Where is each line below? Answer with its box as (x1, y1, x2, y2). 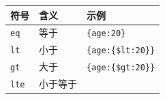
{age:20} (87, 29, 126, 39)
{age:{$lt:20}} (87, 46, 155, 56)
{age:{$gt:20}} (87, 63, 155, 73)
